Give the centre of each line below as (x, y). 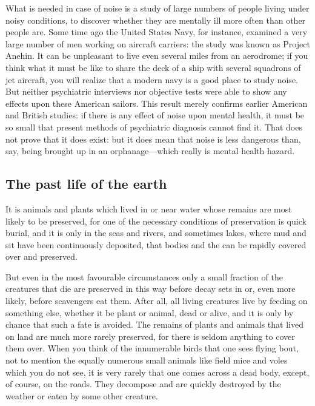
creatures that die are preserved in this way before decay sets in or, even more (151, 289)
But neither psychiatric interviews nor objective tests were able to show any (146, 91)
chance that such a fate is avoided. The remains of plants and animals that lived (154, 324)
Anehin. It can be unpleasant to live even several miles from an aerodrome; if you (157, 56)
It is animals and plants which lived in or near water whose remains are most (149, 208)
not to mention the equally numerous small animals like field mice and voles (147, 360)
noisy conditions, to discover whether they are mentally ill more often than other (156, 20)
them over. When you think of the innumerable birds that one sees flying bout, (152, 348)
